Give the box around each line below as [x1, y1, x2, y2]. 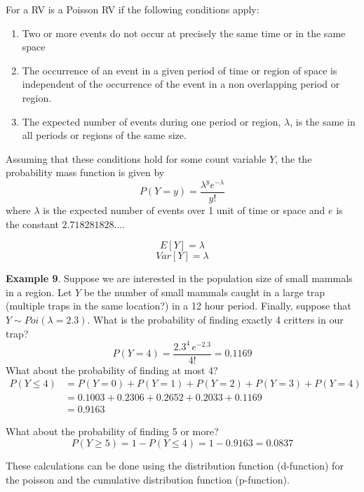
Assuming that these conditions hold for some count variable [6, 151, 267, 166]
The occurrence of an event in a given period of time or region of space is [22, 62, 337, 77]
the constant [6, 216, 59, 231]
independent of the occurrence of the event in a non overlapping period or [22, 77, 340, 91]
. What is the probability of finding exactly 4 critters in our [87, 312, 344, 327]
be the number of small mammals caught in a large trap [83, 284, 325, 299]
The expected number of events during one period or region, [22, 114, 281, 128]
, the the [275, 151, 312, 166]
